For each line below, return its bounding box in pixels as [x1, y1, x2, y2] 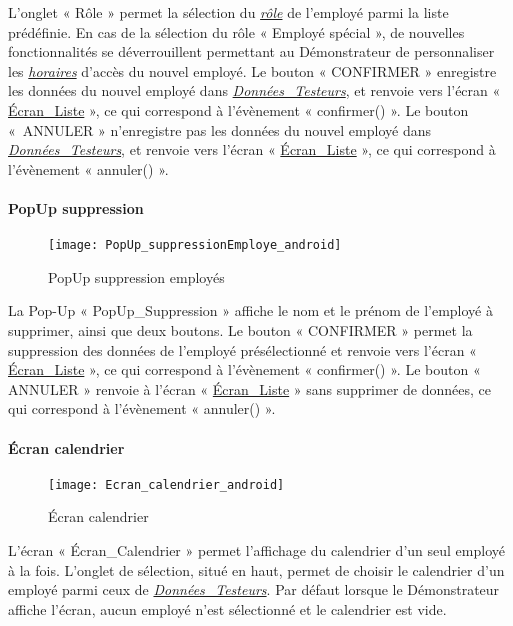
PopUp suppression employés [48, 266, 225, 287]
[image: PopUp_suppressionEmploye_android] [48, 238, 342, 253]
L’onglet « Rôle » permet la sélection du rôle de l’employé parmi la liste [8, 2, 449, 22]
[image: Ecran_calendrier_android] [48, 477, 285, 492]
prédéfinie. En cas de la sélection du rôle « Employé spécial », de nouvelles [8, 21, 465, 42]
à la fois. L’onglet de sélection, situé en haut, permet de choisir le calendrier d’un [8, 559, 505, 580]
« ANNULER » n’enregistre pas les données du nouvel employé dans [8, 119, 431, 140]
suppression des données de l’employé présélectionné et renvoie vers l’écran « [8, 339, 477, 360]
